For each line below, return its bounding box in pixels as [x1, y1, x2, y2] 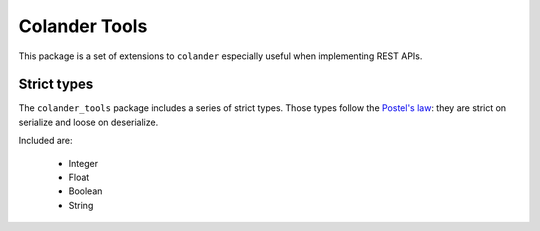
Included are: [18, 135, 74, 147]
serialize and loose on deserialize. [18, 116, 159, 128]
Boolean [68, 185, 103, 197]
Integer [68, 157, 99, 169]
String [68, 199, 94, 211]
